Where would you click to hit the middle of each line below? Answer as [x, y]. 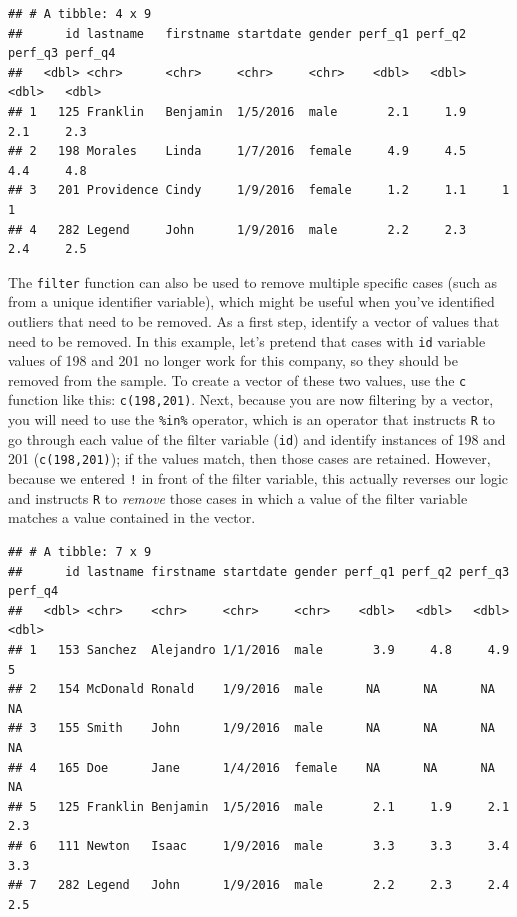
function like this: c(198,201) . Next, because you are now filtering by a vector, [251, 399]
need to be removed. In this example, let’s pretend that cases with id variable [247, 340]
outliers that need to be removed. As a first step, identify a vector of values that [254, 320]
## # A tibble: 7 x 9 [80, 552]
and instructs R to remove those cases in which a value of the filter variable [238, 497]
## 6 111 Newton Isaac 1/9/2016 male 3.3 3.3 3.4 [259, 845]
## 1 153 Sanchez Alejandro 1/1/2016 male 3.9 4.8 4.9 [259, 649]
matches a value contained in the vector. [132, 517]
